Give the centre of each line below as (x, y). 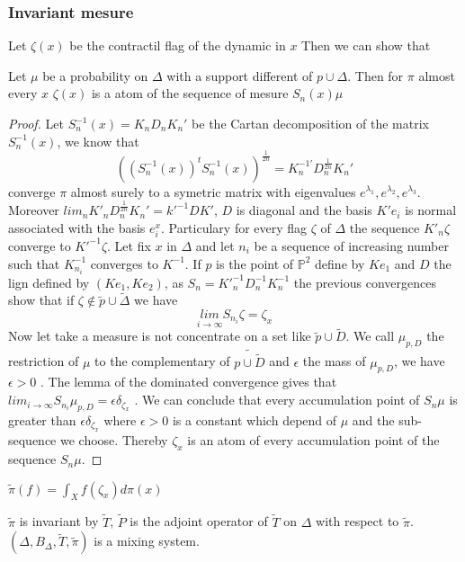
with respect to (358, 521)
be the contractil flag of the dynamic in (178, 45)
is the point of (255, 263)
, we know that (98, 141)
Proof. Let (36, 123)
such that (34, 263)
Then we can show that (366, 45)
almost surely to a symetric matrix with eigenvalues (213, 191)
